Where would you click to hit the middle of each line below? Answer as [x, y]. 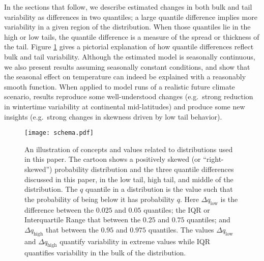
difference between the [59, 209]
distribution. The [51, 189]
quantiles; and [209, 220]
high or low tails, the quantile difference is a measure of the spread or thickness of [132, 36]
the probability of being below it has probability [99, 199]
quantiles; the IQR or [177, 209]
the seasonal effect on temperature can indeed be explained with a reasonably [125, 77]
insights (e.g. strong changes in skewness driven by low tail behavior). [113, 116]
